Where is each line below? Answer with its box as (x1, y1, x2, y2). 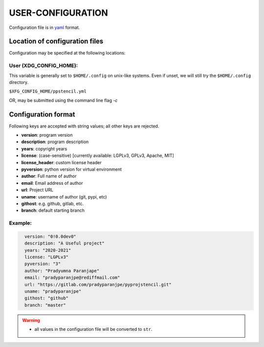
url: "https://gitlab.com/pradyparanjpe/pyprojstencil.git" (24, 282, 172, 287)
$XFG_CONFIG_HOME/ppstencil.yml (9, 89, 87, 94)
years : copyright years (21, 146, 67, 151)
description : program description (21, 139, 89, 145)
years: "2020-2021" (24, 248, 71, 253)
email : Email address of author (21, 180, 83, 186)
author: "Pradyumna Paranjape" (24, 268, 100, 273)
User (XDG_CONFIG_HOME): (9, 62, 78, 69)
